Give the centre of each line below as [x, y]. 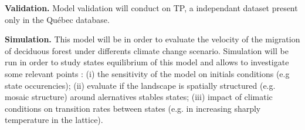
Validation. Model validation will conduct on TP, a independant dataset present [151, 8]
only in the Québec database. [57, 19]
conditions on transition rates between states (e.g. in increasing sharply [133, 108]
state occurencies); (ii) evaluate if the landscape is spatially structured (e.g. [140, 85]
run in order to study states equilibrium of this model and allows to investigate [147, 62]
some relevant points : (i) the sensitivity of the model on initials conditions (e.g [147, 73]
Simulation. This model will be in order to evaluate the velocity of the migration [152, 39]
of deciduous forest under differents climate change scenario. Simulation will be [147, 50]
